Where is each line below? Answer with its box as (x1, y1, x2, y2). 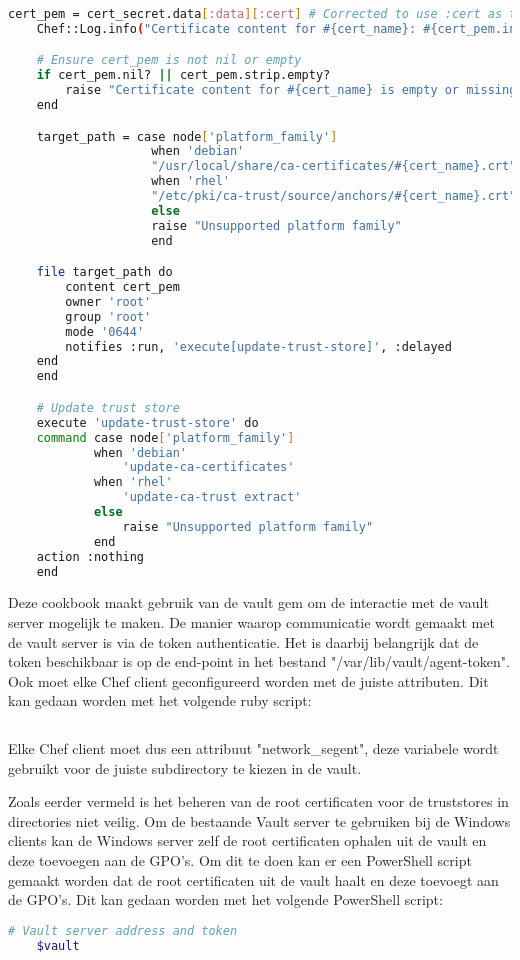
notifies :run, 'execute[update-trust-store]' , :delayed (65, 339, 452, 354)
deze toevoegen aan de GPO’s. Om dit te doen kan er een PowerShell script (8, 849, 472, 870)
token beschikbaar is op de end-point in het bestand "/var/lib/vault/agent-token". (8, 651, 510, 672)
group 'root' (65, 309, 152, 324)
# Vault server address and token (8, 923, 238, 938)
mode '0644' (65, 324, 145, 339)
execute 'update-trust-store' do (36, 415, 259, 430)
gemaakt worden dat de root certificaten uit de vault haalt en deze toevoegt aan (8, 869, 499, 890)
